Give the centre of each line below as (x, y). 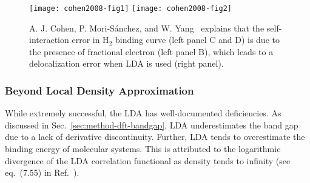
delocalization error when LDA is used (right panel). (126, 63)
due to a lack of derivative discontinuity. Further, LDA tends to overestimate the (155, 137)
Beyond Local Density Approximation (99, 90)
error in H (90, 40)
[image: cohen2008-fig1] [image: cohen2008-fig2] (130, 8)
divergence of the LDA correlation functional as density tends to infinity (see (148, 160)
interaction (49, 40)
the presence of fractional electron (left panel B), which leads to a (151, 51)
